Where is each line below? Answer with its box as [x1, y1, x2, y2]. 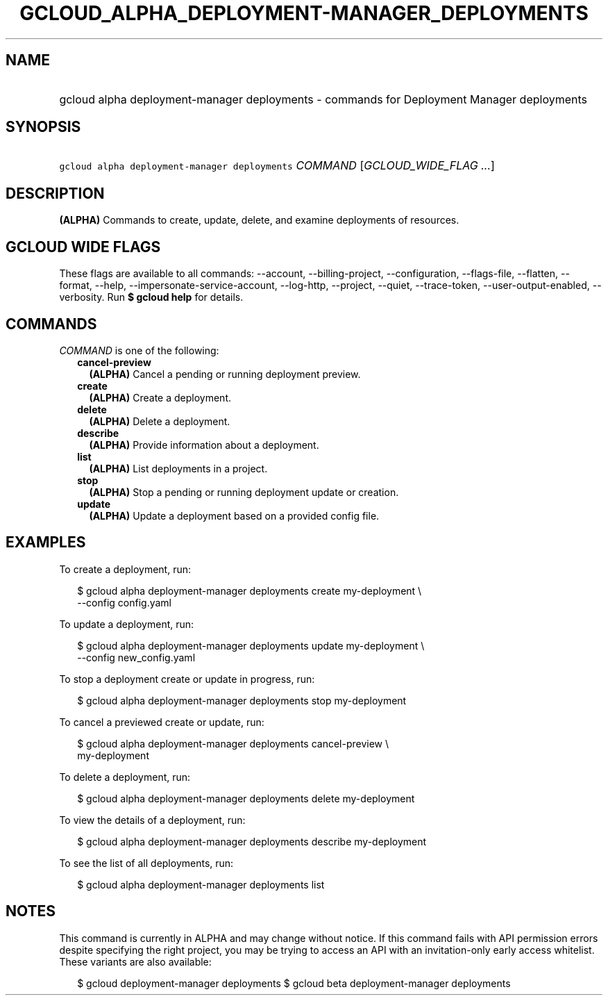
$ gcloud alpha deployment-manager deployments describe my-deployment [77, 835, 427, 847]
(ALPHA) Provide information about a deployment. [89, 438, 319, 451]
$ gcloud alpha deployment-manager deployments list [77, 878, 325, 891]
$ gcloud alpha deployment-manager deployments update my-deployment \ [77, 639, 425, 652]
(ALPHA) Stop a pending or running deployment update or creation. [89, 486, 399, 498]
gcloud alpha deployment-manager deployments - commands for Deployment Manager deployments [59, 92, 587, 106]
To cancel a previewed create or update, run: [59, 715, 264, 728]
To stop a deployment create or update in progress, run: [59, 672, 315, 685]
